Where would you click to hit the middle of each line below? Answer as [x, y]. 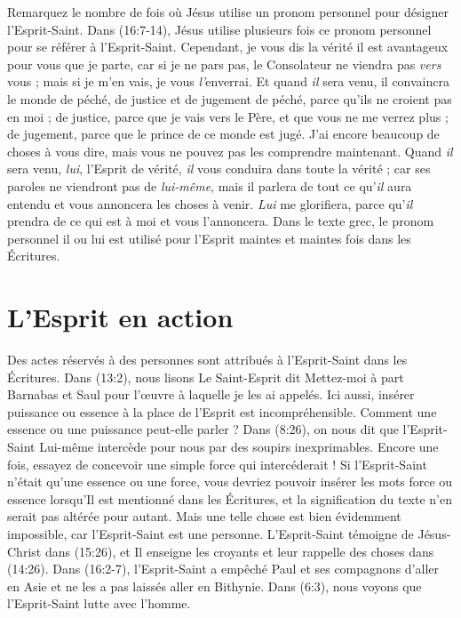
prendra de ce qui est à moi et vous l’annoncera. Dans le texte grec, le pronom [221, 221]
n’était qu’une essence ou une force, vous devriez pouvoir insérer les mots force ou [230, 482]
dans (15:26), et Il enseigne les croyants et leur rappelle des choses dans [239, 551]
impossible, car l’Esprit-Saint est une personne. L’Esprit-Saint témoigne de [211, 533]
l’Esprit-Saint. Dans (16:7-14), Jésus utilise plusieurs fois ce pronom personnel [219, 29]
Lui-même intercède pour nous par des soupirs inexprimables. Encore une [239, 446]
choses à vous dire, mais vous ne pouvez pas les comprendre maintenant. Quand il [230, 151]
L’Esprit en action [120, 317]
